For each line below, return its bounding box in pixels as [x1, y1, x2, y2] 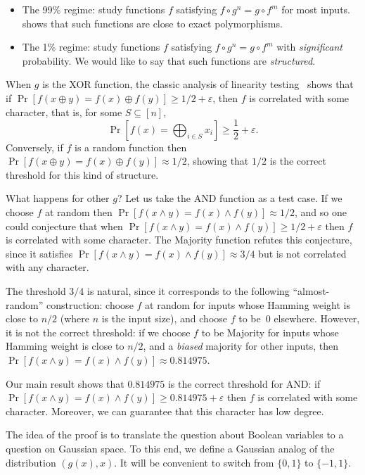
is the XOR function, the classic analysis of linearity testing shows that [42, 77, 354, 91]
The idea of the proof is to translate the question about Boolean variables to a [6, 427, 344, 442]
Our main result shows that [6, 376, 124, 391]
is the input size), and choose [101, 311, 228, 326]
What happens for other [6, 191, 110, 205]
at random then [44, 205, 113, 219]
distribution [6, 455, 56, 469]
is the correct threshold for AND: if [167, 376, 321, 391]
